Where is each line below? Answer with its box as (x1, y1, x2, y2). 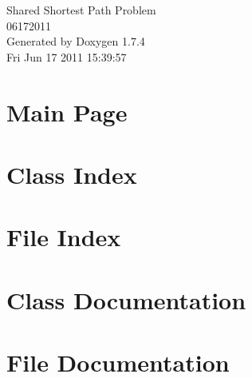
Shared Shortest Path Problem (6, 2, 156, 18)
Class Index (6, 157, 137, 190)
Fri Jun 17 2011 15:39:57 (6, 48, 127, 65)
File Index (6, 221, 121, 253)
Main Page (6, 95, 128, 128)
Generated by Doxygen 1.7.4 (6, 33, 145, 50)
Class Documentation (6, 283, 246, 316)
